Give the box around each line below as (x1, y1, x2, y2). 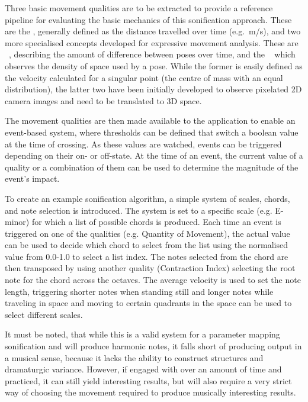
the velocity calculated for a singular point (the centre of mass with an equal (5, 71, 283, 83)
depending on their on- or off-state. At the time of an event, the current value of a (5, 149, 303, 162)
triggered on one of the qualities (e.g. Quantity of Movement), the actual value (5, 227, 290, 239)
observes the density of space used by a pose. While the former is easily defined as (5, 59, 303, 72)
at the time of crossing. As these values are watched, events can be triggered (5, 137, 282, 150)
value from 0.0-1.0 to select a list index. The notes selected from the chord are (5, 250, 288, 262)
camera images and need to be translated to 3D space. (5, 94, 202, 107)
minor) (5, 216, 30, 228)
